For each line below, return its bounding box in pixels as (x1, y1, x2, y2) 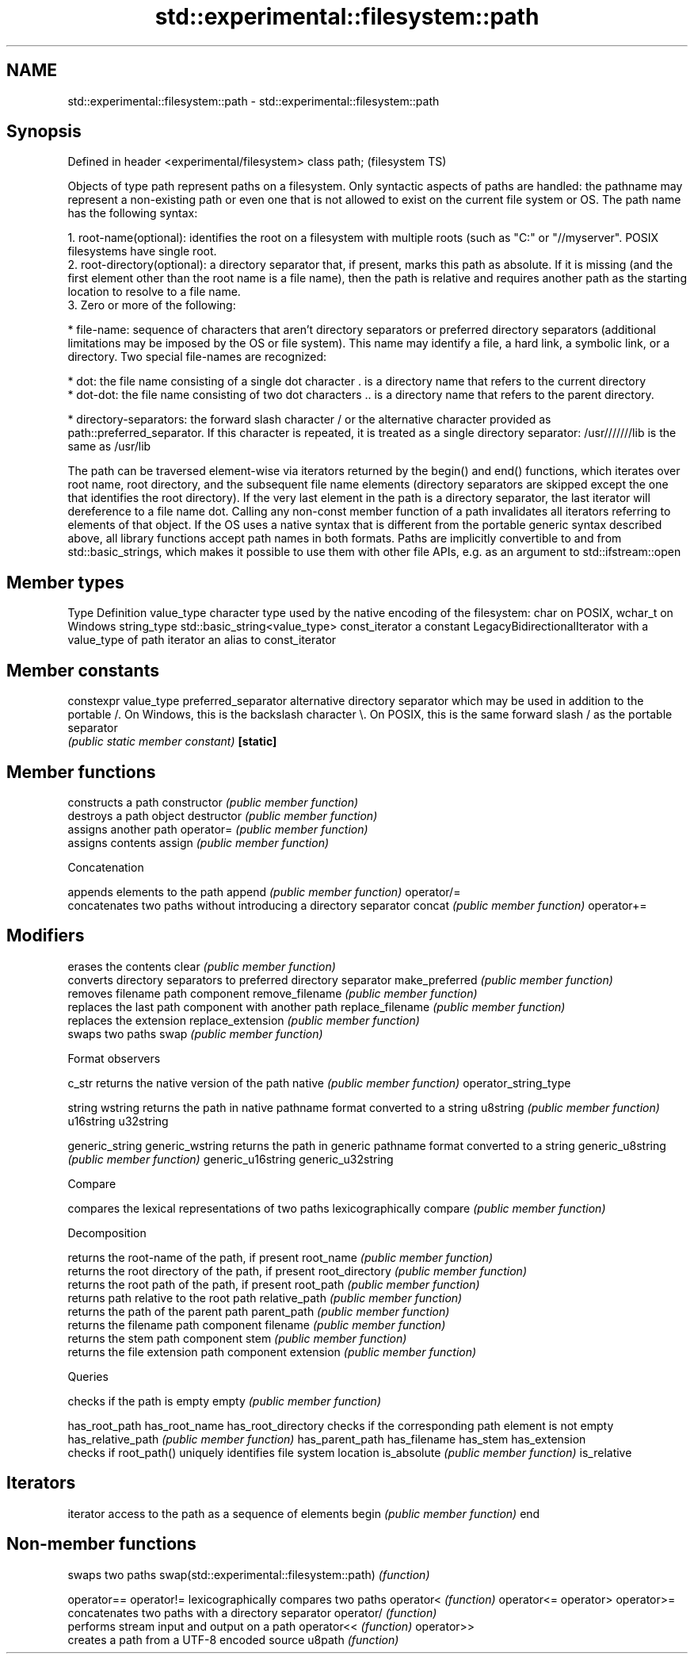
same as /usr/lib (67, 439, 151, 454)
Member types (6, 572, 124, 592)
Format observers (67, 1051, 161, 1065)
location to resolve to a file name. (67, 285, 241, 299)
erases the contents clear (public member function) (67, 959, 336, 973)
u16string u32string (67, 1114, 169, 1128)
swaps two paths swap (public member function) (67, 1026, 323, 1041)
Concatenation (67, 860, 144, 874)
